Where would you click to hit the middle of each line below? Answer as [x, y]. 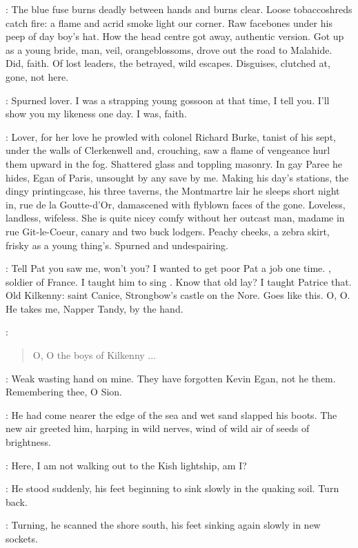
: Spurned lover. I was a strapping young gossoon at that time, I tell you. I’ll [168, 100]
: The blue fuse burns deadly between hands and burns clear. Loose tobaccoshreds [179, 9]
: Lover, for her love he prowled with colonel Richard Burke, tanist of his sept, [171, 136]
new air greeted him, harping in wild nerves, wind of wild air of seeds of [158, 428]
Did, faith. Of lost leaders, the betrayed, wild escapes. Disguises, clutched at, [168, 63]
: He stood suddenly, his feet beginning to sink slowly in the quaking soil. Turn [172, 488]
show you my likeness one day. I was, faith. [96, 114]
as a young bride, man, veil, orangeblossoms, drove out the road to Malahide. [169, 49]
